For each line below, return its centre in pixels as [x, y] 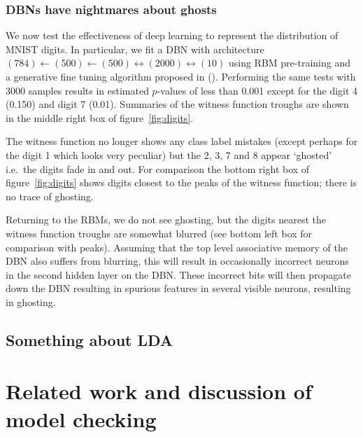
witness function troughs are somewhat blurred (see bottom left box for [159, 233]
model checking [81, 418]
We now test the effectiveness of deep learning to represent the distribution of [172, 35]
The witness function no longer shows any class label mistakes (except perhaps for [182, 141]
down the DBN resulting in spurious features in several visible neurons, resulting [178, 288]
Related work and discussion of [159, 391]
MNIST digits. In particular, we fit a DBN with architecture [135, 49]
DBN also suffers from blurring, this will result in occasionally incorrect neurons [177, 261]
